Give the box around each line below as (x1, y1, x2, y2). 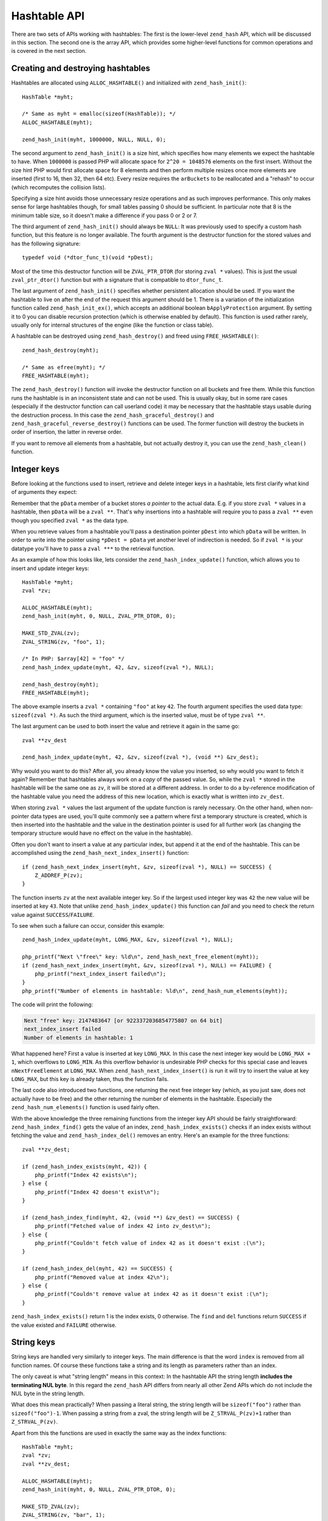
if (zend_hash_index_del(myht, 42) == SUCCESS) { (22, 1265, 173, 1272)
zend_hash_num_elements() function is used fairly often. (11, 1104, 160, 1111)
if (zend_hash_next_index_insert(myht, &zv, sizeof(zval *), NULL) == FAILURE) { (22, 962, 272, 969)
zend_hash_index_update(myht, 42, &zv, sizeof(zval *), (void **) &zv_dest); (22, 754, 259, 761)
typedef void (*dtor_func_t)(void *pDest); (22, 254, 154, 261)
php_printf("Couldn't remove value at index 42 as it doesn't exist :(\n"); (34, 1290, 269, 1298)
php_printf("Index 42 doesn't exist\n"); (34, 1188, 160, 1196)
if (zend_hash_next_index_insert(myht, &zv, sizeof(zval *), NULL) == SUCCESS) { (22, 863, 272, 870)
